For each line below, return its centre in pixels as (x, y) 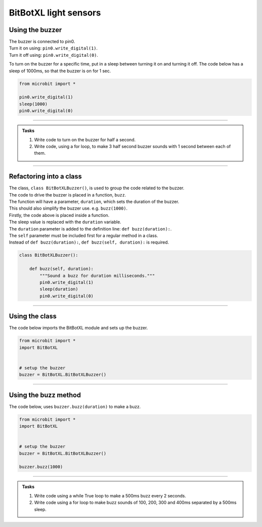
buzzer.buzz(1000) (41, 467)
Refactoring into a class (45, 176)
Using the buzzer (35, 30)
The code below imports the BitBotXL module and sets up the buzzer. (78, 328)
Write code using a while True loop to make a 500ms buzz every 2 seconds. (110, 495)
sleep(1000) (33, 104)
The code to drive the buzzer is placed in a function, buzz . (67, 195)
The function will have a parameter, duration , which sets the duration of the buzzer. (94, 202)
